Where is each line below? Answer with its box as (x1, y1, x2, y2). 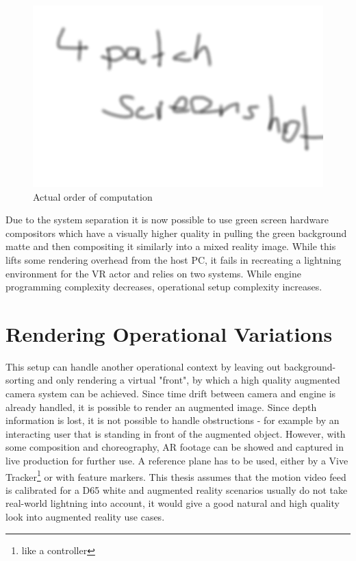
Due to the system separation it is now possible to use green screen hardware (5, 212, 329, 227)
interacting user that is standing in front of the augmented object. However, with (5, 426, 346, 440)
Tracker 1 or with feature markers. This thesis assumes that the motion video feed (5, 467, 346, 484)
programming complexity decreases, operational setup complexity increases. (5, 279, 322, 294)
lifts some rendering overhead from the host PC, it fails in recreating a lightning (5, 252, 342, 266)
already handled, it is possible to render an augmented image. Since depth (5, 399, 317, 414)
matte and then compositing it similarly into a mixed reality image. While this (5, 239, 336, 253)
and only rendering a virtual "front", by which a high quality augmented (37, 373, 340, 387)
